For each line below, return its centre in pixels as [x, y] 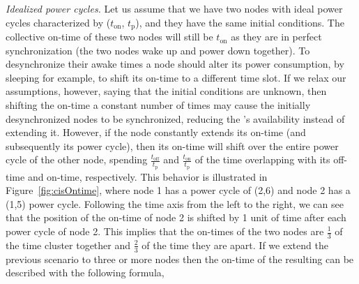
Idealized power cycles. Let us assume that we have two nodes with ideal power [174, 8]
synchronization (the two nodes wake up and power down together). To [158, 50]
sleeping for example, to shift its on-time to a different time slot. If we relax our [176, 77]
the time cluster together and [68, 245]
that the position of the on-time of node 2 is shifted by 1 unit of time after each [176, 217]
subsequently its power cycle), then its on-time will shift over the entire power [172, 145]
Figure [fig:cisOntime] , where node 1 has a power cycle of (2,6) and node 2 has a [178, 190]
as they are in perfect [276, 37]
